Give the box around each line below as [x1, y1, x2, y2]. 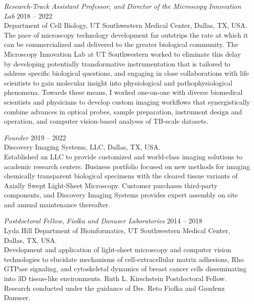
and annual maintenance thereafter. [4, 199, 110, 209]
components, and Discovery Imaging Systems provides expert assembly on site [4, 190, 238, 200]
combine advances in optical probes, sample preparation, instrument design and [4, 106, 242, 116]
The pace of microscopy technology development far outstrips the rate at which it [4, 29, 248, 40]
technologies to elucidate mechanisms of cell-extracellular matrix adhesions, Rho [4, 254, 244, 264]
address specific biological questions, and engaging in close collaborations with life [4, 68, 249, 78]
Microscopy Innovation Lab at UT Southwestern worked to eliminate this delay [4, 48, 241, 59]
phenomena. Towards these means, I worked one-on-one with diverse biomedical [4, 87, 243, 97]
